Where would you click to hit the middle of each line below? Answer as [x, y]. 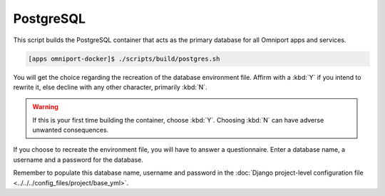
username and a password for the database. [78, 160]
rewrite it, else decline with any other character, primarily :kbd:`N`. [110, 87]
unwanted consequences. [71, 130]
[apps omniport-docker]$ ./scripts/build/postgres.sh [124, 58]
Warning [45, 107]
